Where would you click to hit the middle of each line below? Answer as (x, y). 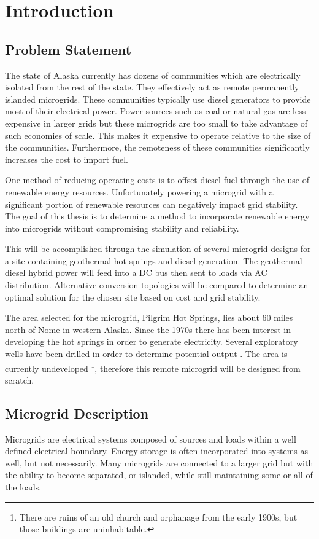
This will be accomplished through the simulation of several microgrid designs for (158, 249)
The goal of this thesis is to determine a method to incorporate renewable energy (157, 216)
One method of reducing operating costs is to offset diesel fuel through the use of (157, 180)
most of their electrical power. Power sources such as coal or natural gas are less (156, 111)
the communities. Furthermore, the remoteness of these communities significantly (157, 147)
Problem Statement (68, 49)
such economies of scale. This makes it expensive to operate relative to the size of (158, 135)
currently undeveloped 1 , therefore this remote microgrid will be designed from (153, 367)
